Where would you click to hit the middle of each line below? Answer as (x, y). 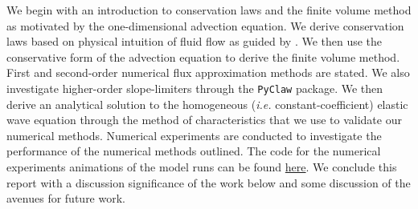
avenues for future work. (66, 198)
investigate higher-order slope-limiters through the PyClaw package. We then (195, 88)
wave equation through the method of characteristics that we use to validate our (204, 120)
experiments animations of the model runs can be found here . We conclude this (202, 167)
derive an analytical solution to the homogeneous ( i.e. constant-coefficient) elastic (207, 104)
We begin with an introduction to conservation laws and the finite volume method (209, 10)
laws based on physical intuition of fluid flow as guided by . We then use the (195, 41)
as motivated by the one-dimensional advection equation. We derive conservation (205, 25)
